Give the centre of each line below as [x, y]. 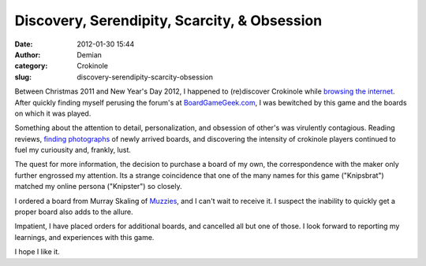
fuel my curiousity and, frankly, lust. [73, 150]
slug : [23, 77]
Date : [24, 44]
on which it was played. [53, 113]
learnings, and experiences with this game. [84, 237]
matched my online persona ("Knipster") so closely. [98, 187]
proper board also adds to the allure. [74, 212]
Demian [90, 54]
